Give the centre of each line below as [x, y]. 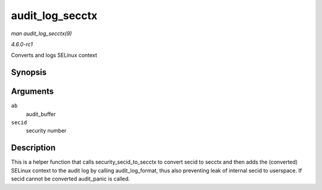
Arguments [32, 92]
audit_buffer [41, 114]
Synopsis [29, 73]
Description [33, 148]
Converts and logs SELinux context [54, 55]
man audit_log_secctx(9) [41, 33]
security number [46, 131]
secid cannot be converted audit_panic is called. [71, 179]
